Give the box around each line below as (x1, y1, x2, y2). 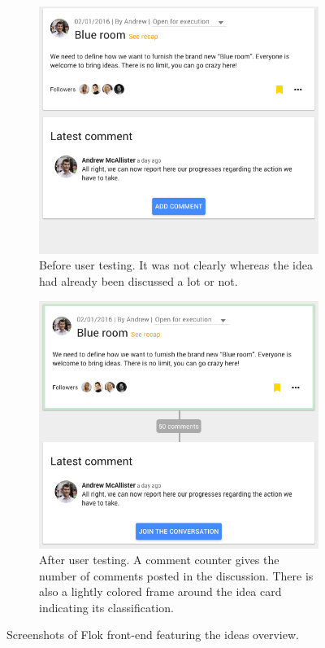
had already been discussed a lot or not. (39, 273, 238, 290)
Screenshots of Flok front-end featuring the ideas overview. (6, 626, 299, 643)
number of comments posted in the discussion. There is (39, 567, 314, 584)
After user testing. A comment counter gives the (39, 551, 279, 568)
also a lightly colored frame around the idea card (39, 583, 282, 600)
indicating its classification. (39, 598, 174, 615)
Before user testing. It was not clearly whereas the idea (39, 256, 313, 274)
